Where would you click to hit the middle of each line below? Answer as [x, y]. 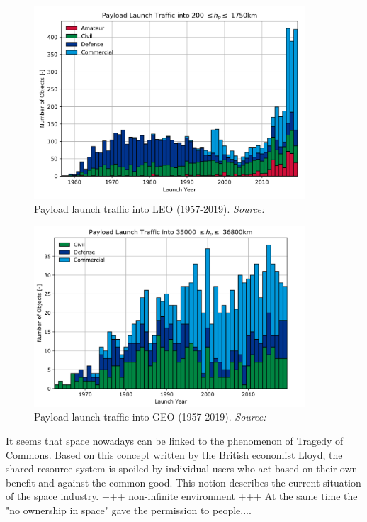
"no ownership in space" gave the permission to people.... [129, 510]
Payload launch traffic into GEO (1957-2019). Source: [150, 417]
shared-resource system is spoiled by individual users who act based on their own [182, 468]
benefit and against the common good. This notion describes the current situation [183, 482]
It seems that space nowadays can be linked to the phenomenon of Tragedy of [175, 441]
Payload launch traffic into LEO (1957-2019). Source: [149, 209]
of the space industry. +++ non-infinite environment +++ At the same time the [182, 496]
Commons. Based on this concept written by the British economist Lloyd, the [174, 454]
